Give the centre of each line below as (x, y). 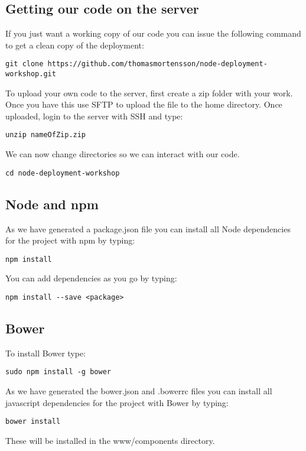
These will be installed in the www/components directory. (110, 440)
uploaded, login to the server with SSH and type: (94, 116)
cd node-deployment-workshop (63, 173)
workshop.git (31, 74)
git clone (25, 64)
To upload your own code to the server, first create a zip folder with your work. (149, 93)
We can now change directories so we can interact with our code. (123, 154)
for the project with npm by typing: (70, 240)
